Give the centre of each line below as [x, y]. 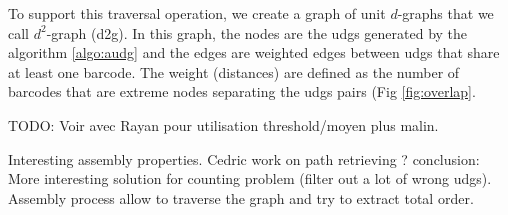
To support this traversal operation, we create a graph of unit [197, 13]
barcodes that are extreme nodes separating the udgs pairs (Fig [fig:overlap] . [242, 91]
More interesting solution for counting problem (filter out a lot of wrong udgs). [250, 178]
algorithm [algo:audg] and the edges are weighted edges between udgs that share [254, 52]
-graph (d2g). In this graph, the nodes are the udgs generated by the [257, 32]
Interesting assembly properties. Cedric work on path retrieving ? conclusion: [244, 158]
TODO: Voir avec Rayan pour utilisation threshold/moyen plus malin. [223, 124]
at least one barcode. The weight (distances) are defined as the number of [234, 71]
